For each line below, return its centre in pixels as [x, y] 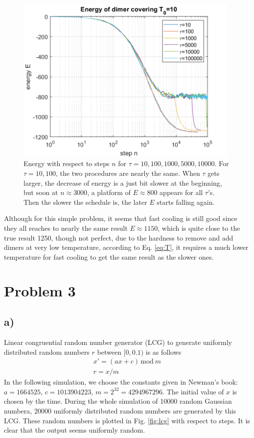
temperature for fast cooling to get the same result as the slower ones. [109, 256]
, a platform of [109, 192]
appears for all [181, 192]
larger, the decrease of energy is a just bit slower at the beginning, [123, 182]
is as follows [163, 352]
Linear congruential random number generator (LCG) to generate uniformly [118, 342]
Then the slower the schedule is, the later [85, 202]
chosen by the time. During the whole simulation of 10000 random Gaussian [118, 401]
